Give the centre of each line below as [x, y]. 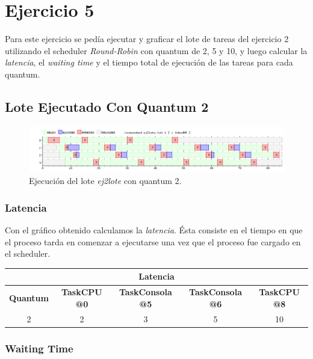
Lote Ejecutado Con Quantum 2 [107, 106]
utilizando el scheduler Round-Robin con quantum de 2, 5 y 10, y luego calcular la [156, 50]
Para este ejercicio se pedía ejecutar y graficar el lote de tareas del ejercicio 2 [147, 39]
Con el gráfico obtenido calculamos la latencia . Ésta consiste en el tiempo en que [154, 230]
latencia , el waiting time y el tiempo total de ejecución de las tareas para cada [149, 62]
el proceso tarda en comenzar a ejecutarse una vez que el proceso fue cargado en [153, 241]
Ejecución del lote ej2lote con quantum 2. [105, 181]
